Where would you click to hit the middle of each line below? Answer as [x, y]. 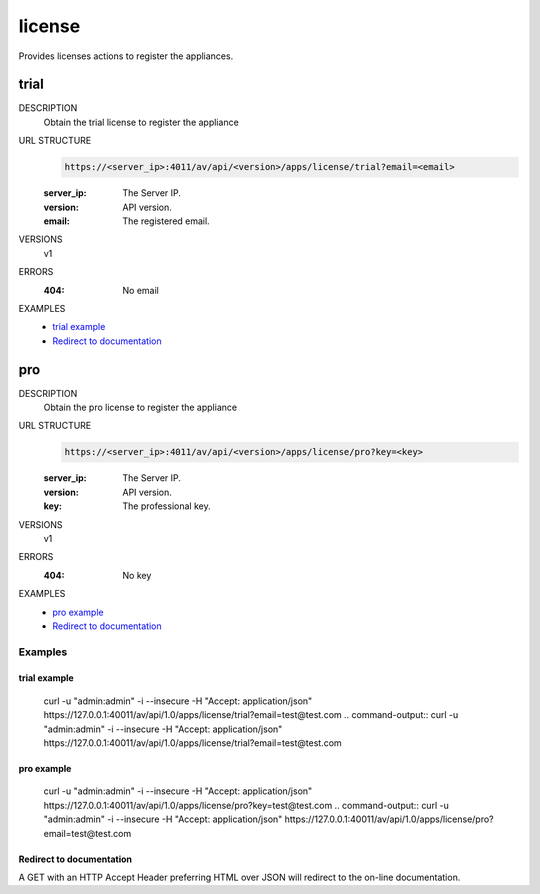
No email [140, 290]
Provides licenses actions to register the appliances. [126, 56]
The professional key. [166, 506]
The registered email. [166, 221]
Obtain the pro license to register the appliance [140, 407]
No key [137, 575]
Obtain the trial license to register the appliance [141, 122]
